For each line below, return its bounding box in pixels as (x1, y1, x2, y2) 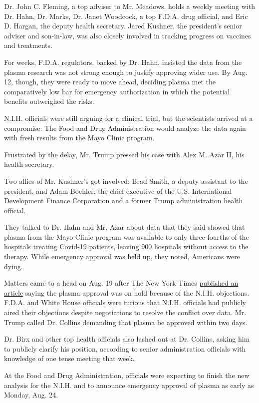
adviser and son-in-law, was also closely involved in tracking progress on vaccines (4, 30, 251, 40)
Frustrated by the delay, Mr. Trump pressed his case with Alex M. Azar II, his (4, 149, 245, 159)
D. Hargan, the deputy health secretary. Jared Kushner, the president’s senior (4, 20, 242, 31)
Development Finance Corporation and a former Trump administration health (4, 195, 243, 206)
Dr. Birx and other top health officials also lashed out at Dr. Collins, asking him (4, 334, 250, 344)
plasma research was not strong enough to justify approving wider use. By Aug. (4, 66, 248, 77)
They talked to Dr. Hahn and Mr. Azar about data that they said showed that (4, 222, 245, 232)
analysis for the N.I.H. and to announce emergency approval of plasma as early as (4, 380, 254, 390)
